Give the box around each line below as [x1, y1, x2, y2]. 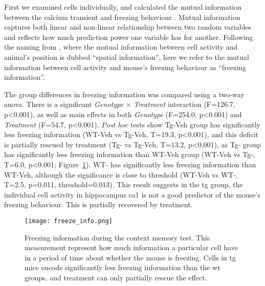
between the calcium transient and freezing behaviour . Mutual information [4, 11, 240, 22]
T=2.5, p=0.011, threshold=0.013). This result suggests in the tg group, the [4, 179, 243, 190]
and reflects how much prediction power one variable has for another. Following [4, 31, 253, 42]
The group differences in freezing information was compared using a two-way [4, 89, 245, 99]
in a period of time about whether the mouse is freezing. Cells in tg [25, 252, 236, 262]
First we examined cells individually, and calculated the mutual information [4, 2, 242, 12]
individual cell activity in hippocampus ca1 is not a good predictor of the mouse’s [4, 189, 260, 200]
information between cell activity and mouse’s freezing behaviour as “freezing [4, 61, 246, 72]
